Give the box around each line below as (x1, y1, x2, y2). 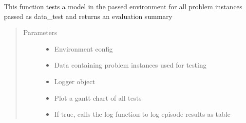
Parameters (23, 27, 57, 37)
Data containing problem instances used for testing (54, 60, 207, 70)
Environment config (54, 43, 113, 53)
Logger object (54, 76, 95, 86)
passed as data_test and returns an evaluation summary (4, 11, 172, 21)
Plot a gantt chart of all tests (54, 92, 142, 103)
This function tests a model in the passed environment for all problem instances (4, 1, 243, 11)
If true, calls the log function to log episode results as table (54, 109, 230, 119)
